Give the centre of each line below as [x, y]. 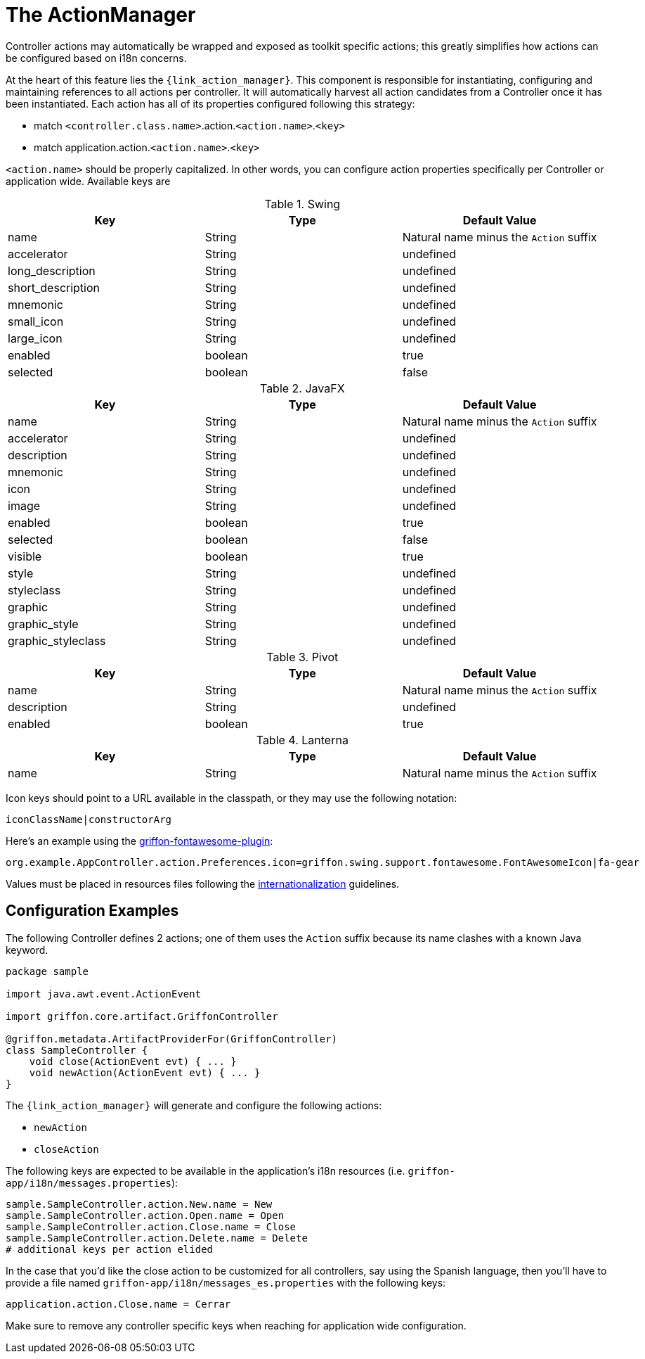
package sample [47, 971]
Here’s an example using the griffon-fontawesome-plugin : [139, 841]
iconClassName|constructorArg [89, 819]
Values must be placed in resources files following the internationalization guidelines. [203, 883]
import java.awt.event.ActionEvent [104, 994]
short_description [54, 287]
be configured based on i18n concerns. [96, 58]
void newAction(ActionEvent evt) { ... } [145, 1072]
